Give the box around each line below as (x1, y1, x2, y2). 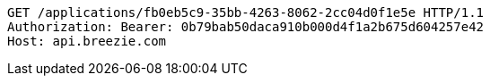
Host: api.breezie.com (7, 34, 167, 48)
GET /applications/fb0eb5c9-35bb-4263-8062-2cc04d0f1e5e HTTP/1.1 (7, 5, 485, 20)
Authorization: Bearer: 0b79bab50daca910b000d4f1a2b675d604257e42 (7, 20, 485, 34)
